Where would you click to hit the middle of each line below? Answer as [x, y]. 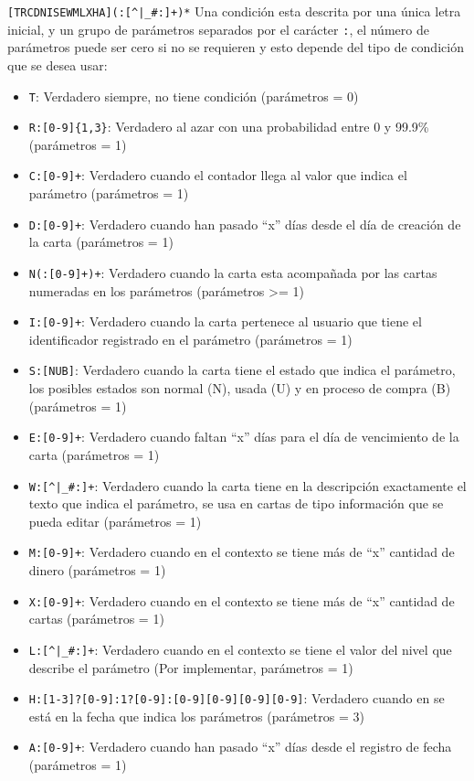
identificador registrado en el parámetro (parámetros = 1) [190, 339]
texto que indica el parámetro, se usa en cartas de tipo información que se [236, 503]
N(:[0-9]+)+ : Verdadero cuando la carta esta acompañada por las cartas [233, 272]
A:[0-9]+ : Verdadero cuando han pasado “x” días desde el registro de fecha [240, 747]
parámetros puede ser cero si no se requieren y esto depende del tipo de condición [236, 47]
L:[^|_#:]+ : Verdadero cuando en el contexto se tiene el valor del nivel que [240, 649]
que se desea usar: [58, 64]
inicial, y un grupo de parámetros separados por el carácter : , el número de [218, 29]
